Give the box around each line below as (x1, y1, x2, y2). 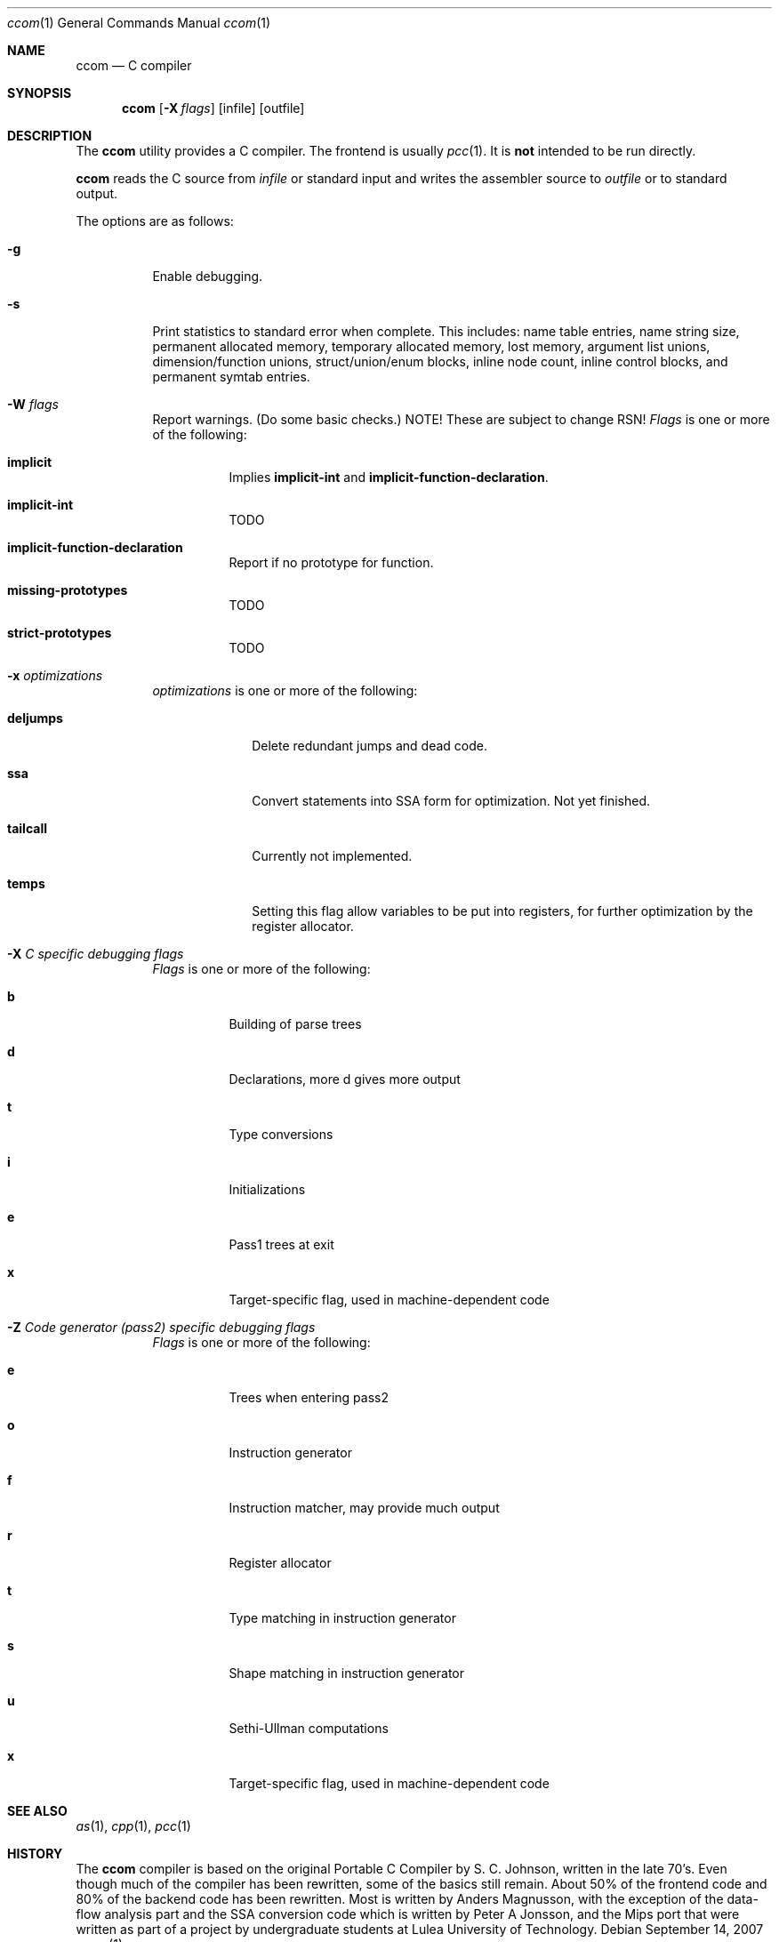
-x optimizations (7, 668, 103, 683)
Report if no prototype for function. (229, 555, 434, 570)
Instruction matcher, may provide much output (229, 1500, 500, 1515)
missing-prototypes (7, 582, 128, 598)
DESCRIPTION (7, 128, 92, 143)
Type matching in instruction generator (229, 1610, 456, 1625)
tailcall (7, 821, 48, 836)
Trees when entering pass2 (229, 1390, 389, 1405)
